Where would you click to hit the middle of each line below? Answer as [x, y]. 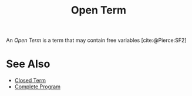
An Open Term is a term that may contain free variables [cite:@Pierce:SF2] [96, 40]
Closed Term [30, 81]
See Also [28, 64]
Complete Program [37, 87]
